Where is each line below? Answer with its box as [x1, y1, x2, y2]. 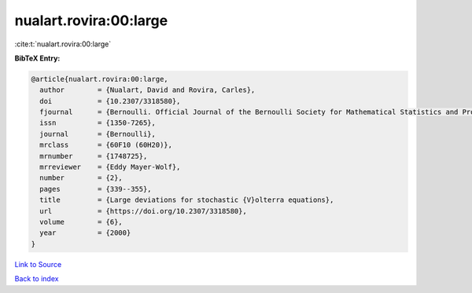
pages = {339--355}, [39, 185, 153, 193]
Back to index [14, 274, 59, 284]
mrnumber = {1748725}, [39, 152, 148, 160]
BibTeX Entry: [14, 53, 61, 63]
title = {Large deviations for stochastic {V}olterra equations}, [39, 196, 334, 204]
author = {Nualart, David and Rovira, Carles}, [39, 86, 256, 94]
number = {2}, [39, 174, 124, 182]
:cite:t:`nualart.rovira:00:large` [14, 39, 112, 49]
